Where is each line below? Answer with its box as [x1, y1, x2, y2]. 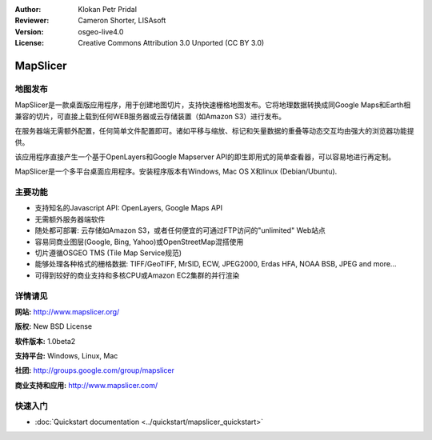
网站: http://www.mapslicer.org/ [14, 306, 120, 316]
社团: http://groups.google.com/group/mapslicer [14, 366, 175, 375]
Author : [14, 5, 42, 14]
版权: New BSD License [14, 322, 92, 331]
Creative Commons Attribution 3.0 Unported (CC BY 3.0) [78, 38, 265, 48]
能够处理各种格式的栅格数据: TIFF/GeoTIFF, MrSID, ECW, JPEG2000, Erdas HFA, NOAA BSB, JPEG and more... [34, 259, 397, 269]
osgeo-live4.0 [78, 26, 124, 36]
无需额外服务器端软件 [34, 214, 106, 224]
